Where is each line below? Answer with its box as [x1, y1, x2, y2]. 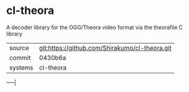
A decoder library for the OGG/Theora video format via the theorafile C [6, 24, 183, 31]
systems [9, 63, 33, 71]
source [9, 44, 29, 52]
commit [9, 53, 31, 62]
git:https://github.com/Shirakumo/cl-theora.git [39, 44, 171, 52]
